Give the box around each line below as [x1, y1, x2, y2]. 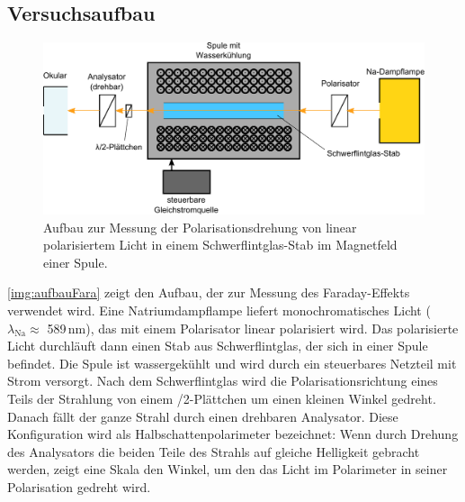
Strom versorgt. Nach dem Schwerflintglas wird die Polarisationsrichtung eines [7, 371, 438, 390]
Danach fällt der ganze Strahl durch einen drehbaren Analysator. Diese [7, 406, 398, 425]
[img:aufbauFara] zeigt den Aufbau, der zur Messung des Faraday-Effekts [7, 283, 410, 302]
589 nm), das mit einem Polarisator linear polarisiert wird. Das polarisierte [47, 318, 459, 337]
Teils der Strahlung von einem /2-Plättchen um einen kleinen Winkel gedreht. [7, 389, 436, 408]
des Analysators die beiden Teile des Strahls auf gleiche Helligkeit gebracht [7, 442, 420, 461]
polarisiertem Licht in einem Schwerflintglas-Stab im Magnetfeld [43, 235, 398, 254]
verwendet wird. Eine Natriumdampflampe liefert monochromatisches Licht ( [7, 301, 431, 320]
